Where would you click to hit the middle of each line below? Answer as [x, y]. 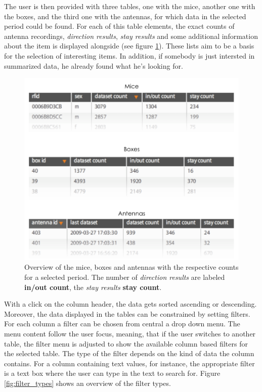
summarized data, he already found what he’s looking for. [94, 65]
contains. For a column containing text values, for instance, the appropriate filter [129, 363]
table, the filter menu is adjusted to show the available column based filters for [126, 343]
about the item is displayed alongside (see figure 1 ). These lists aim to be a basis [129, 46]
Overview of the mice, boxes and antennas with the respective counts [132, 267]
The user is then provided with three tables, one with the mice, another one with [130, 6]
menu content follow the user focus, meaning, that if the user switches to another [130, 333]
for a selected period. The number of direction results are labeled [125, 277]
